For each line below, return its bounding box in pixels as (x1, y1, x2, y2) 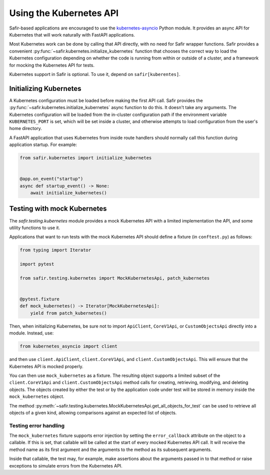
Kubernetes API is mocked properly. (9, 363, 83, 369)
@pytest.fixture (19, 296, 60, 302)
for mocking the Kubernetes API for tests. (9, 62, 95, 68)
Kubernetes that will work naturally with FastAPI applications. (9, 31, 135, 37)
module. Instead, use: (9, 330, 54, 336)
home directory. (9, 125, 42, 131)
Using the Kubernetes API (9, 7, 119, 18)
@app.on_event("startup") (19, 176, 83, 182)
